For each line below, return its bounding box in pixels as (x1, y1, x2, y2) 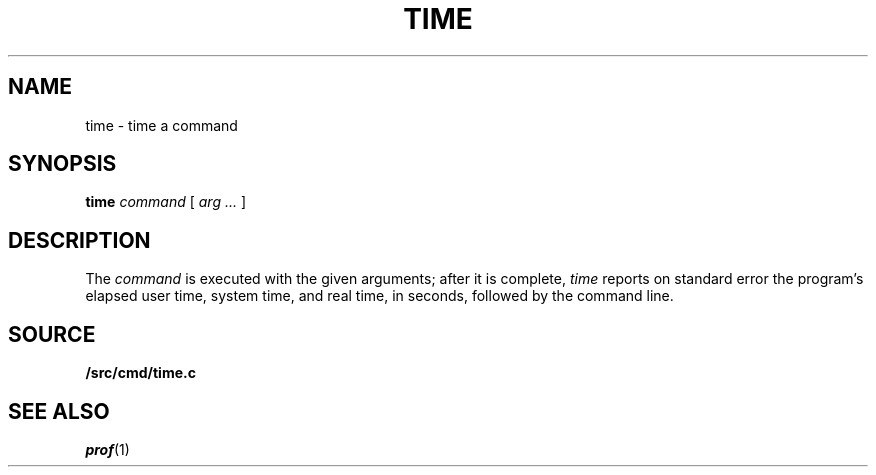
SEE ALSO (8, 398, 110, 424)
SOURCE (8, 321, 96, 347)
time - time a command (85, 116, 238, 134)
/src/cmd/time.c (85, 364, 196, 382)
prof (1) (85, 440, 130, 458)
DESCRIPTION (8, 227, 151, 253)
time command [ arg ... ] (85, 193, 247, 211)
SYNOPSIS (8, 151, 117, 177)
